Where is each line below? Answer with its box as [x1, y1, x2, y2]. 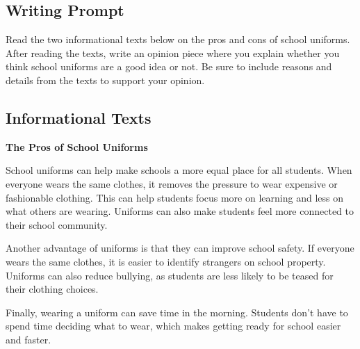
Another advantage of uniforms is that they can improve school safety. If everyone [6, 241, 354, 255]
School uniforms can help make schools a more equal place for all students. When [6, 163, 352, 177]
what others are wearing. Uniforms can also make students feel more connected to [6, 204, 354, 218]
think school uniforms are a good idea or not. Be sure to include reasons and [6, 59, 332, 74]
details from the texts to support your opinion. [6, 72, 205, 87]
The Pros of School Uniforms [6, 139, 148, 154]
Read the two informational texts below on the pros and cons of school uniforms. [6, 32, 350, 47]
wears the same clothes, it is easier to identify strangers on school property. [6, 254, 326, 268]
